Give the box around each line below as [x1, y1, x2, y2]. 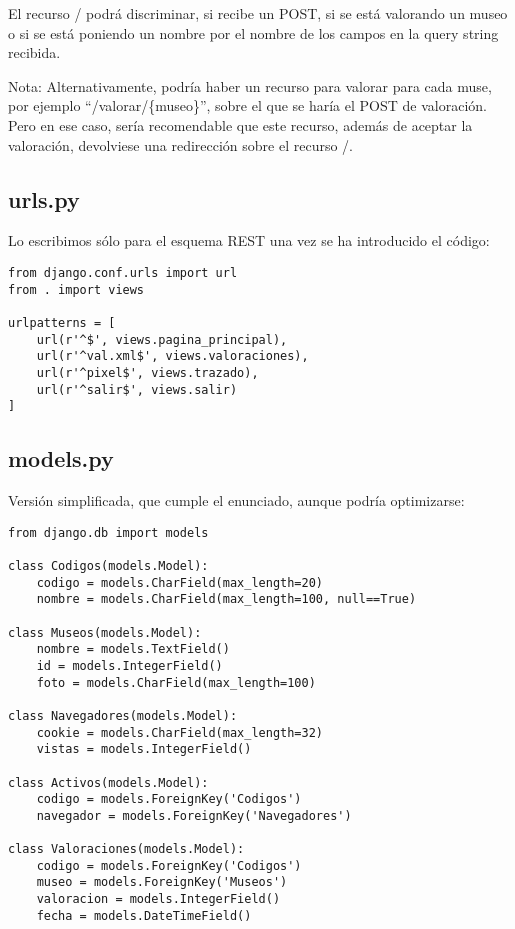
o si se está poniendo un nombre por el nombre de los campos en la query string [8, 22, 499, 43]
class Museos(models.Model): [8, 625, 202, 640]
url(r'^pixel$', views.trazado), [36, 365, 259, 380]
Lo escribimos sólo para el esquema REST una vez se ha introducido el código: [8, 230, 490, 251]
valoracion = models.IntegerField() [36, 892, 281, 907]
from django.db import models [8, 525, 209, 540]
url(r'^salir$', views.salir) [36, 382, 238, 397]
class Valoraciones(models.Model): [8, 842, 245, 857]
